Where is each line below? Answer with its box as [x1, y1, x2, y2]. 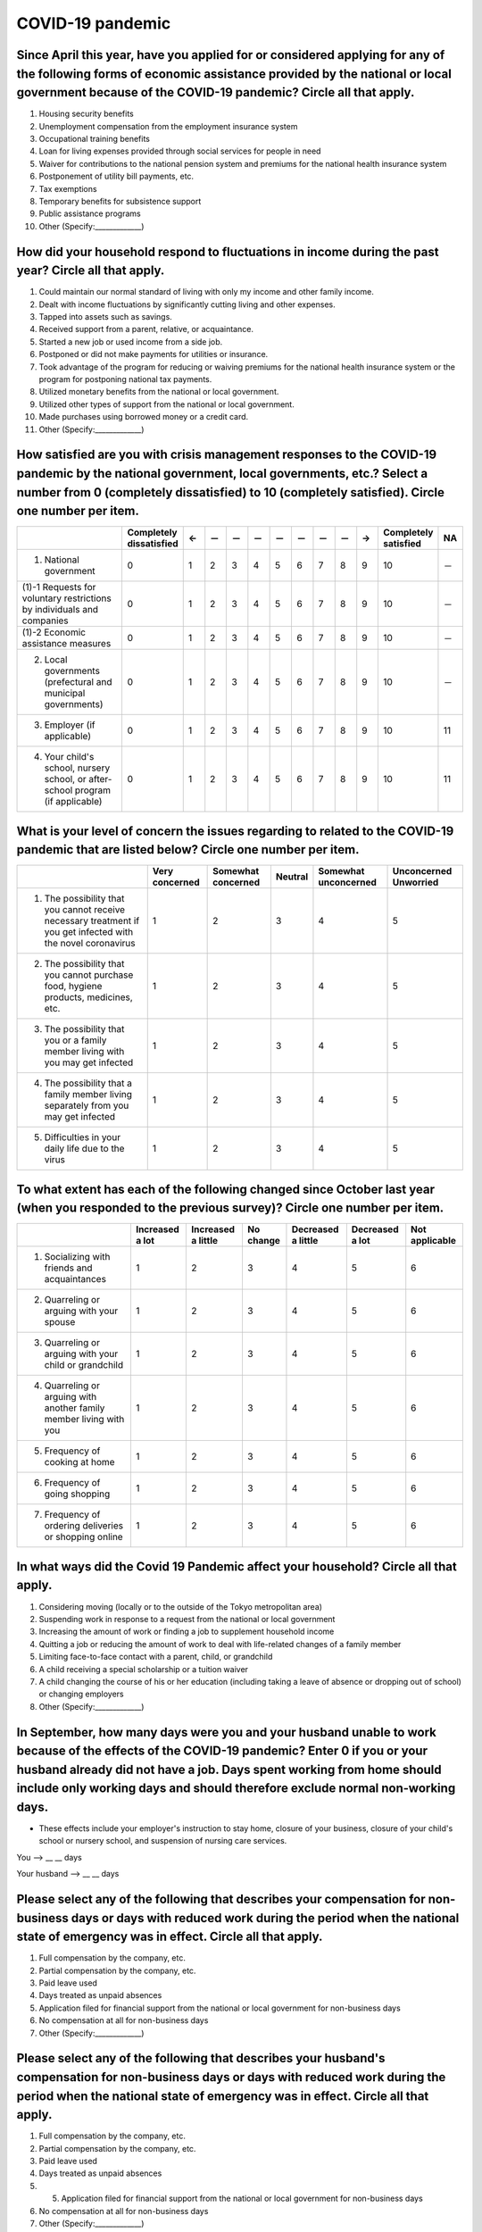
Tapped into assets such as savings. [38, 312, 173, 322]
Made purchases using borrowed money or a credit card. [38, 412, 249, 422]
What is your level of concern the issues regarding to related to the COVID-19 [16, 823, 454, 838]
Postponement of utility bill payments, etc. [38, 171, 195, 182]
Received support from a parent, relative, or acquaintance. [38, 324, 254, 335]
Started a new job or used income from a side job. [38, 336, 223, 347]
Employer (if [44, 719, 96, 731]
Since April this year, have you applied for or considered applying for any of [16, 47, 445, 62]
